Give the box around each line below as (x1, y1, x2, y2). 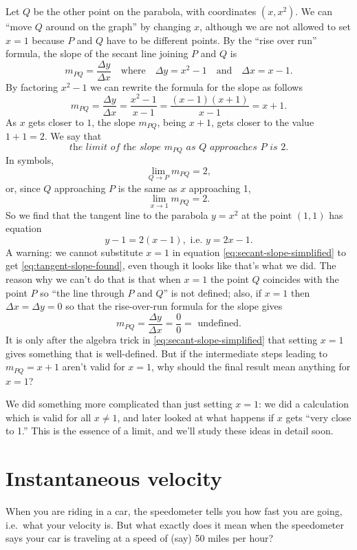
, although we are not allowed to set (199, 19, 351, 33)
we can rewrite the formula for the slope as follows (90, 79, 303, 94)
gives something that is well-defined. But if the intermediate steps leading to (6, 346, 328, 360)
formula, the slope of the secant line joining (6, 46, 188, 61)
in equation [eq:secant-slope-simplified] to (172, 244, 346, 259)
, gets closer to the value (211, 114, 314, 129)
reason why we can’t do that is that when (6, 272, 181, 286)
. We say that (44, 129, 102, 143)
